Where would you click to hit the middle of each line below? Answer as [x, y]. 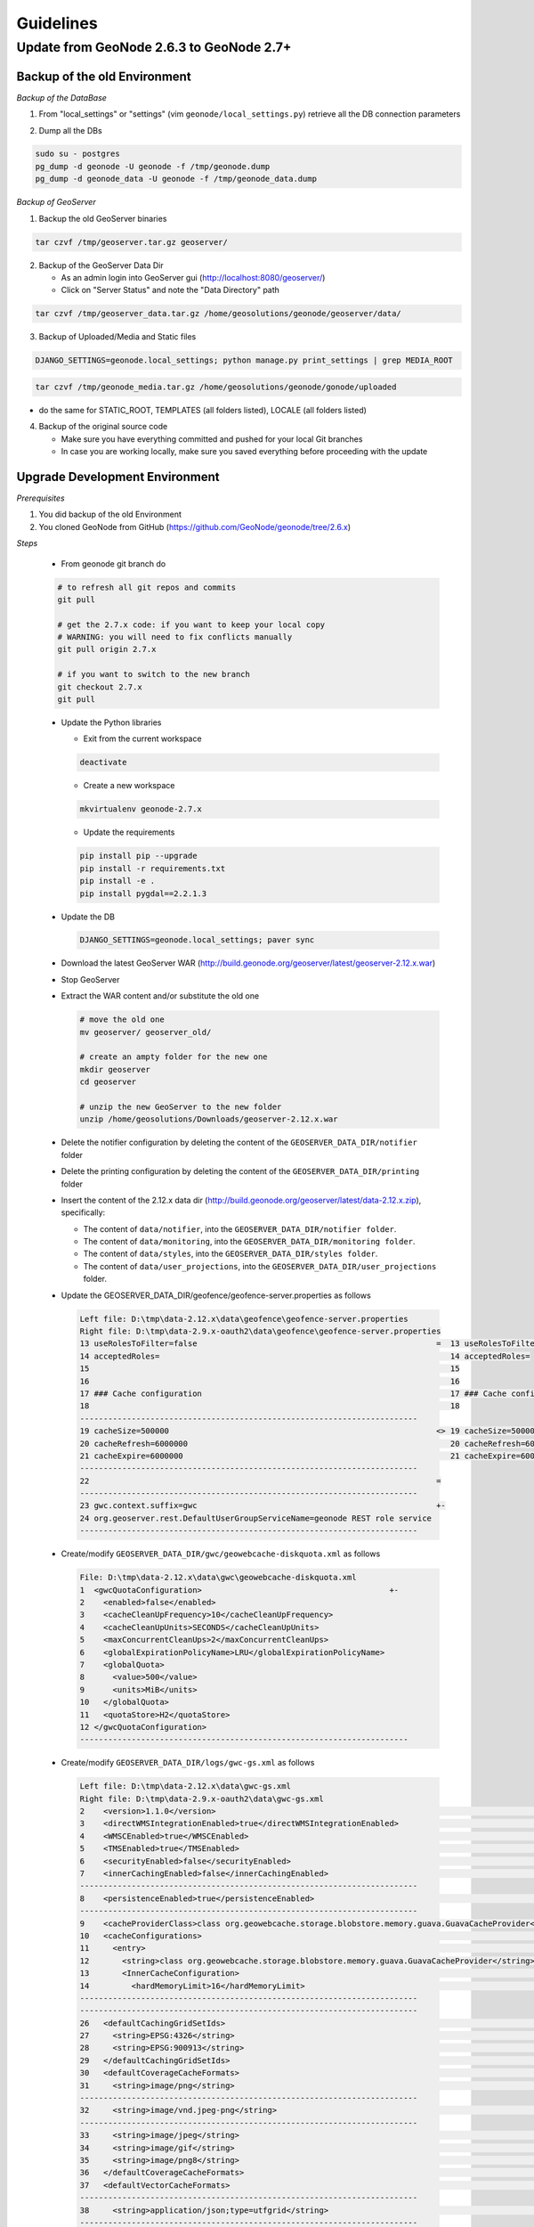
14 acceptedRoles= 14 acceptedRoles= [305, 1356]
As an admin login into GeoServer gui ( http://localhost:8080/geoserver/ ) [193, 277]
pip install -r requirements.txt [153, 868]
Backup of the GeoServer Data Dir [101, 265]
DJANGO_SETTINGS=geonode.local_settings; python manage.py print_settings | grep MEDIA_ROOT [244, 360]
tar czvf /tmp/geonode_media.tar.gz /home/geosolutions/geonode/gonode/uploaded [216, 387]
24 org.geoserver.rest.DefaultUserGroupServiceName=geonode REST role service [255, 1518]
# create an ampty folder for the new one [174, 1057]
